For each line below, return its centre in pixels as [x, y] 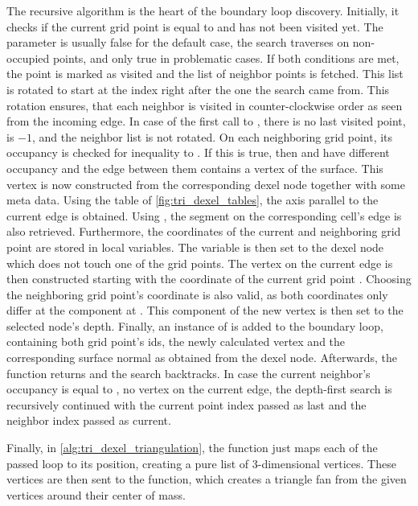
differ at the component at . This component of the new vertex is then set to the [205, 310]
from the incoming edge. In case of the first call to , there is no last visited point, [206, 121]
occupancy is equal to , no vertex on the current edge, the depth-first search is [199, 389]
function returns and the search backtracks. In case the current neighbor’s [189, 373]
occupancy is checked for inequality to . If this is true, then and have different [198, 152]
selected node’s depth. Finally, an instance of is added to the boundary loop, [195, 325]
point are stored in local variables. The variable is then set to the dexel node [195, 247]
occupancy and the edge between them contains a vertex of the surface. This [195, 168]
